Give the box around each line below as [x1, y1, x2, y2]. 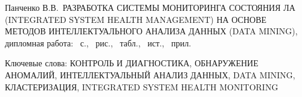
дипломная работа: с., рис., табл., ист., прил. [5, 36, 191, 49]
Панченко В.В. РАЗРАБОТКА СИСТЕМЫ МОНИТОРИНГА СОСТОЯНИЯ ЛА [5, 1, 295, 13]
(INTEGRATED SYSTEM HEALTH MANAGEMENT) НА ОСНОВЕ [5, 13, 267, 25]
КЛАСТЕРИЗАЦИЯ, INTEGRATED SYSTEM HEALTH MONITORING [5, 80, 278, 93]
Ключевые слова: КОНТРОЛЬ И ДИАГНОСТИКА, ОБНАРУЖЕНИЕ [5, 57, 259, 69]
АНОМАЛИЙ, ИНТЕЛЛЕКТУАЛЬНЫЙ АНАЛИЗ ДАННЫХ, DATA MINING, [5, 68, 295, 81]
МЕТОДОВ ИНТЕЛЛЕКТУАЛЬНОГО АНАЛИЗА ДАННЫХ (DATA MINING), [5, 25, 298, 37]
